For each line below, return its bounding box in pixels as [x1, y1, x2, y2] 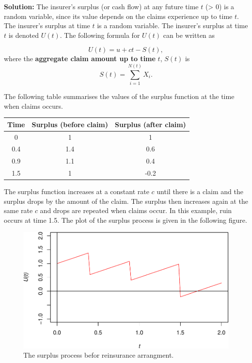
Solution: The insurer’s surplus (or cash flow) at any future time [4, 1, 199, 11]
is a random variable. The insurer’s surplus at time [97, 20, 248, 31]
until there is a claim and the [157, 186, 243, 197]
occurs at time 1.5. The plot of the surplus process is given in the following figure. [4, 215, 247, 225]
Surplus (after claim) [115, 119, 186, 129]
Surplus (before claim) [31, 119, 109, 129]
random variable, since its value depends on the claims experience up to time [4, 11, 233, 21]
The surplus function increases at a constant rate [4, 186, 149, 197]
